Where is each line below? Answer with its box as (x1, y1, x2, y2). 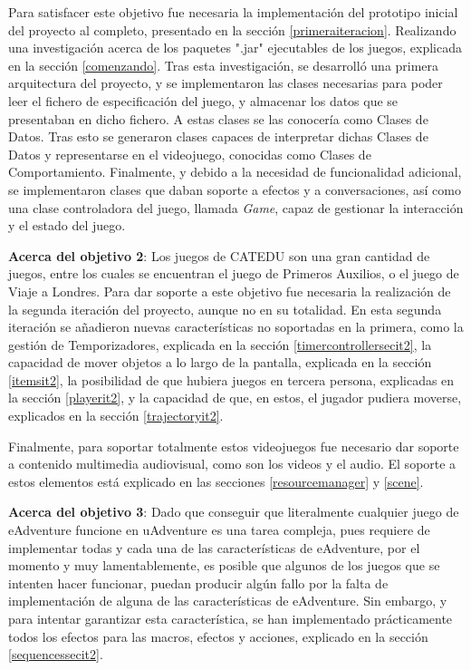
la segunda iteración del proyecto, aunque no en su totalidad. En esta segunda (8, 299, 442, 318)
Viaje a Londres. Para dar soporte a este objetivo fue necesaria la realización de (8, 281, 451, 300)
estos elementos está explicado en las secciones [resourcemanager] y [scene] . (8, 471, 424, 490)
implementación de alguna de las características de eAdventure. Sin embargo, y (8, 591, 447, 610)
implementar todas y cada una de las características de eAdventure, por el (8, 538, 420, 557)
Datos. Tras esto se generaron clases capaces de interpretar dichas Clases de (8, 127, 428, 146)
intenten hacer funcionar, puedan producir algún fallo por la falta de (8, 573, 389, 592)
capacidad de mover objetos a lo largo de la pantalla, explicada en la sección (8, 353, 432, 372)
